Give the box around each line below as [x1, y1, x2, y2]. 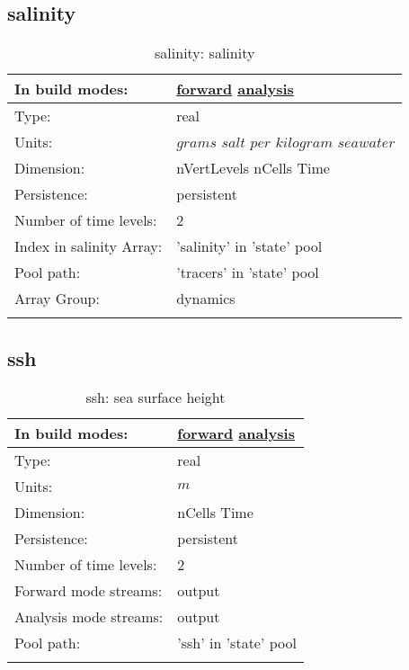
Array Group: [14, 288, 100, 309]
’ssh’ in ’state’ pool [177, 632, 297, 654]
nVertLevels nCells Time [176, 157, 330, 179]
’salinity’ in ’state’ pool [176, 236, 323, 257]
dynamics [176, 288, 236, 309]
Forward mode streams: [14, 580, 163, 602]
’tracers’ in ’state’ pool [176, 262, 319, 283]
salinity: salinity [155, 42, 255, 64]
